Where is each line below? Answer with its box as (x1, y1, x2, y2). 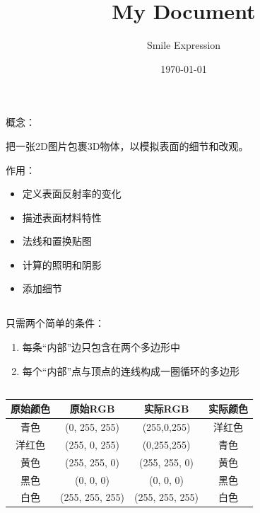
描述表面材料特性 (22, 209, 102, 224)
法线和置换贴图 (22, 234, 92, 248)
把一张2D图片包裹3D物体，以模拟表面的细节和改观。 (6, 138, 249, 153)
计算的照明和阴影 (22, 257, 102, 272)
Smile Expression (146, 38, 221, 52)
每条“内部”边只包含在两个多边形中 (22, 340, 181, 355)
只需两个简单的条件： (6, 316, 105, 330)
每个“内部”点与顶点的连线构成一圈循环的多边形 (22, 363, 240, 378)
